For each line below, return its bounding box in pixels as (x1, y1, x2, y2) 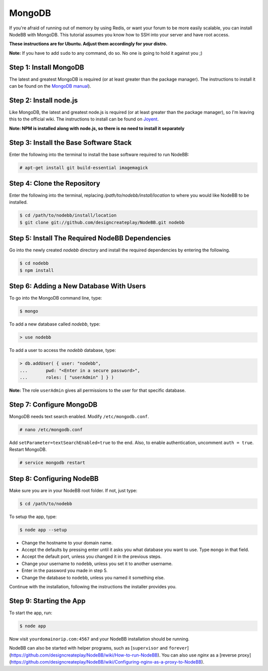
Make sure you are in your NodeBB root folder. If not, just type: (9, 487, 137, 493)
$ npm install (19, 267, 54, 273)
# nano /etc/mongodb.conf (19, 427, 83, 433)
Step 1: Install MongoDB (9, 63, 84, 72)
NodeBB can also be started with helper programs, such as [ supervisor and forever (9, 645, 188, 651)
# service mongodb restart (19, 460, 85, 465)
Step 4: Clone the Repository (9, 179, 100, 188)
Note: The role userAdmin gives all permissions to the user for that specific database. (9, 387, 186, 393)
